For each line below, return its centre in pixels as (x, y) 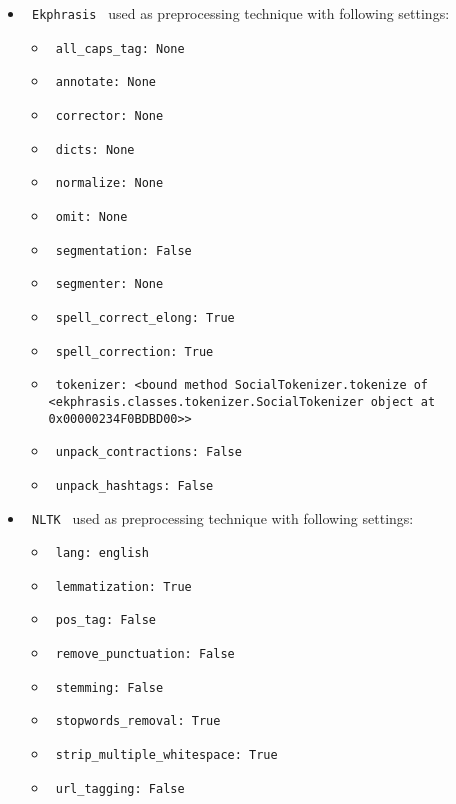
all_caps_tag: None (120, 48)
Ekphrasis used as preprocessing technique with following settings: (240, 13)
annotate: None (105, 82)
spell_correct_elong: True (145, 317)
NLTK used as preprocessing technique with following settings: (222, 517)
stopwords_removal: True (138, 721)
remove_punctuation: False (145, 654)
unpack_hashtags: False (134, 485)
